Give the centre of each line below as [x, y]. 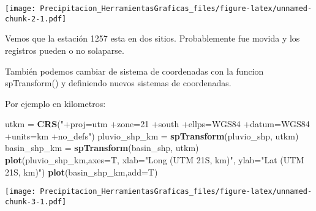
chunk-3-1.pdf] [36, 202]
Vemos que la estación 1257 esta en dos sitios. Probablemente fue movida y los [152, 38]
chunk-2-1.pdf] [36, 19]
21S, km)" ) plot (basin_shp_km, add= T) [81, 172]
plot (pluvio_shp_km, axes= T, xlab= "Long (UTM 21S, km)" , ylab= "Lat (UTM [155, 160]
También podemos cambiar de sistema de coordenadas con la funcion [134, 71]
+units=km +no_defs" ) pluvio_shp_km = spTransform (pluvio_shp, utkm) [152, 135]
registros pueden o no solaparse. [65, 50]
